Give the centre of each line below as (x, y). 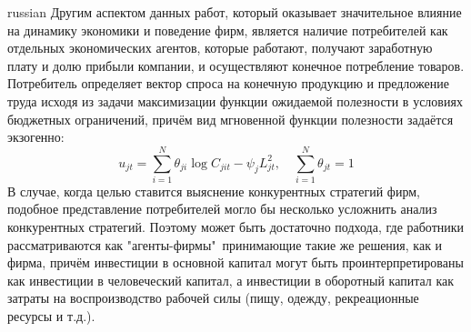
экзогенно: (36, 137)
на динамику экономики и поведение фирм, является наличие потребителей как (228, 30)
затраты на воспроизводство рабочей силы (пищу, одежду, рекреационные (213, 298)
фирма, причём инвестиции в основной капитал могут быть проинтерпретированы (235, 262)
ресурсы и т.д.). (51, 316)
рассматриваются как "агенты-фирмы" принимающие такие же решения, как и (225, 244)
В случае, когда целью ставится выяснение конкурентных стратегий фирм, (214, 191)
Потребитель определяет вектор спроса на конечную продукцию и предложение (228, 83)
